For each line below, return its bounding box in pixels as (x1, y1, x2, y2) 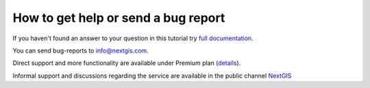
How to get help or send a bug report (12, 10, 225, 25)
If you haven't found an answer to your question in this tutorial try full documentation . (12, 34, 254, 42)
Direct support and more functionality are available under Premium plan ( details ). (12, 59, 241, 68)
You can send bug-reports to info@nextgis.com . (12, 46, 149, 55)
